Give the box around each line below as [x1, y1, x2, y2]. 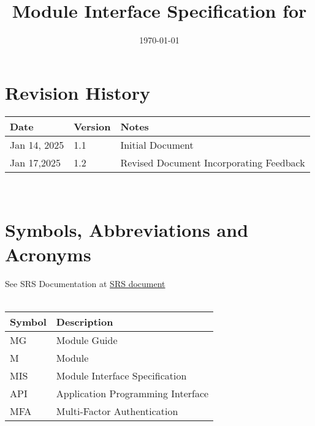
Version [74, 119, 111, 133]
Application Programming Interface [56, 386, 209, 400]
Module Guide [56, 332, 118, 347]
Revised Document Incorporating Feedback [120, 155, 305, 170]
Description [56, 314, 113, 329]
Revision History [5, 80, 150, 105]
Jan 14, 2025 [10, 137, 64, 152]
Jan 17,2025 [10, 155, 61, 170]
